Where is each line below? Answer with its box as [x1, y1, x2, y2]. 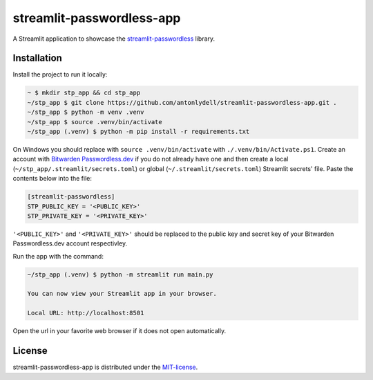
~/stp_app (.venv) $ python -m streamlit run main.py [27, 270, 213, 279]
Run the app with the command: [12, 252, 104, 260]
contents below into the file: [12, 174, 93, 183]
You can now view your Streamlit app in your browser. [27, 290, 217, 298]
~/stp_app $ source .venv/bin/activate [27, 118, 162, 126]
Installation [12, 52, 62, 64]
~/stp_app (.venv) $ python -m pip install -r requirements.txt [27, 128, 250, 135]
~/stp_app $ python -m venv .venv [27, 108, 144, 117]
